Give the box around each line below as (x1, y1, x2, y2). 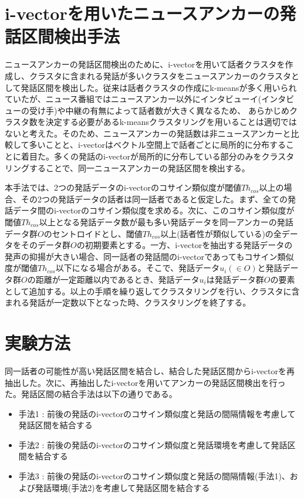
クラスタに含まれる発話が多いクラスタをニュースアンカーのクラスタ (29, 69, 291, 82)
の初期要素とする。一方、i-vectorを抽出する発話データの (76, 239, 293, 251)
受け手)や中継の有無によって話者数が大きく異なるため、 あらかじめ (29, 104, 289, 116)
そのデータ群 (21, 239, 70, 251)
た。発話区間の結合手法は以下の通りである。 (5, 388, 177, 400)
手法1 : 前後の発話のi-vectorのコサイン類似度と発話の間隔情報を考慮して (18, 407, 296, 419)
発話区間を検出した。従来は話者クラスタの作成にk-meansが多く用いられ (21, 81, 297, 93)
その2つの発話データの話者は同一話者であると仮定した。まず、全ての (21, 192, 288, 205)
